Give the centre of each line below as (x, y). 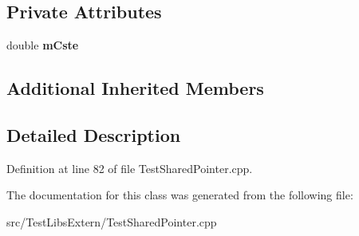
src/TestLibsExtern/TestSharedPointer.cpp (112, 221)
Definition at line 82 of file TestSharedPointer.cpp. (130, 168)
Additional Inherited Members (135, 88)
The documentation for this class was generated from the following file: (180, 195)
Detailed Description (94, 134)
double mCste (43, 45)
